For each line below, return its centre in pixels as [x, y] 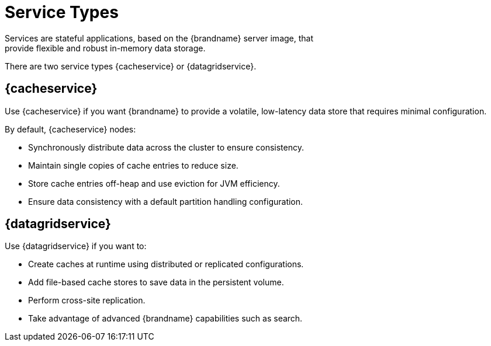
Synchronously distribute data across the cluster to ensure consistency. [166, 147]
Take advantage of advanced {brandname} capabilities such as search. [165, 319]
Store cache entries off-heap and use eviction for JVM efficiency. [154, 183]
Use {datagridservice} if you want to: [76, 246]
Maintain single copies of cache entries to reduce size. [133, 165]
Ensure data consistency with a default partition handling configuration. [166, 201]
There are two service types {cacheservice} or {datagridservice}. [131, 66]
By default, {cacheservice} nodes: [70, 129]
